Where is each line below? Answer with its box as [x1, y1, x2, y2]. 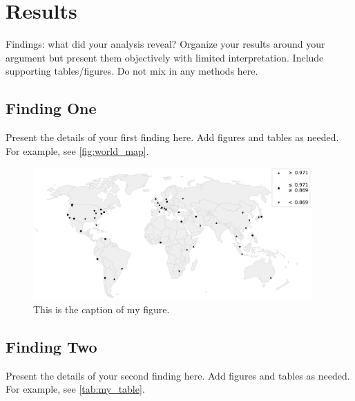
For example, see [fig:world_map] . [6, 143, 149, 158]
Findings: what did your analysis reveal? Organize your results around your [6, 37, 325, 51]
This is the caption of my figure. [33, 302, 170, 317]
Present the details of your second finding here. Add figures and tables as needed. [6, 368, 350, 382]
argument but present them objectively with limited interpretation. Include [6, 50, 324, 64]
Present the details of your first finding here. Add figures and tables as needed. [6, 130, 339, 144]
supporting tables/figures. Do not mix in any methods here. [6, 64, 258, 78]
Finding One [6, 97, 97, 119]
